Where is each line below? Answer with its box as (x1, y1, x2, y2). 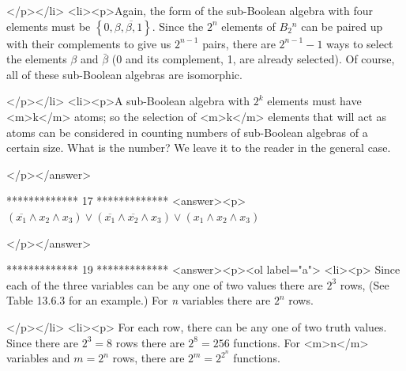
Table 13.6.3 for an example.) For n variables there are (6, 292, 271, 309)
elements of (221, 17, 276, 34)
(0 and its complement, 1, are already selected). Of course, (111, 51, 395, 67)
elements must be (6, 17, 91, 34)
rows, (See (340, 276, 389, 293)
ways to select (326, 35, 393, 51)
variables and (6, 350, 70, 366)
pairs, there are (202, 35, 276, 51)
